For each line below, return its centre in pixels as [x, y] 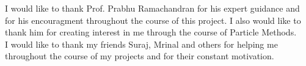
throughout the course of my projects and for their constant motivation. [140, 56]
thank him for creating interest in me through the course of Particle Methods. [151, 32]
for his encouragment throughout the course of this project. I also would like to [153, 20]
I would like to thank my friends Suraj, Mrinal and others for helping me [141, 44]
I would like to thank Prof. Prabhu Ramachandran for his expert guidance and [152, 8]
